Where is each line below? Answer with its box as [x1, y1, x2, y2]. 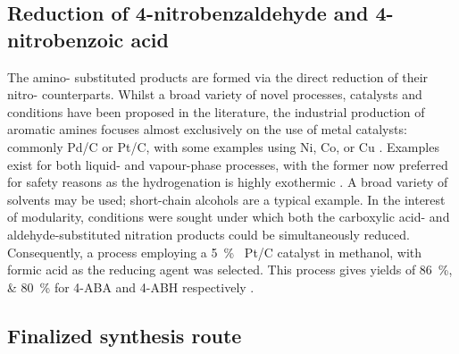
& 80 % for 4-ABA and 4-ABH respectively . [7, 277, 255, 296]
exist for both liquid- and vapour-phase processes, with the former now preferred [7, 155, 448, 173]
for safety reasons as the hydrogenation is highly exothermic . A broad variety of [7, 173, 448, 191]
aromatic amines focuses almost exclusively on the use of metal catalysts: [7, 120, 407, 139]
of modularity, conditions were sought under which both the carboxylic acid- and [7, 207, 450, 226]
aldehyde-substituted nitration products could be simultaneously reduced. [7, 224, 410, 243]
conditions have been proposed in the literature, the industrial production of [7, 102, 425, 121]
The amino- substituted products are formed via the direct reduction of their [7, 67, 429, 86]
